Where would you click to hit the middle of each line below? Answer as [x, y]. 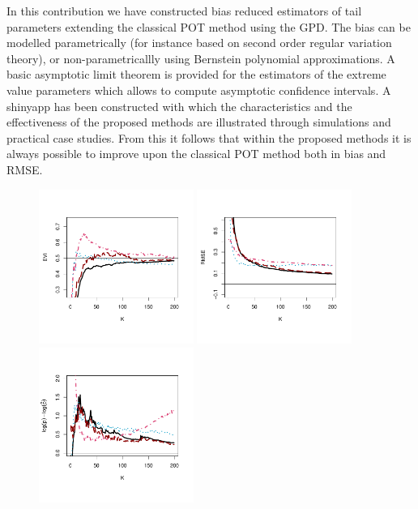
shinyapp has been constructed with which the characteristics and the [179, 106]
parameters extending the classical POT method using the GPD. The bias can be [209, 26]
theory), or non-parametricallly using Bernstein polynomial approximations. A [201, 58]
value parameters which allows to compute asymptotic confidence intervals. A [199, 90]
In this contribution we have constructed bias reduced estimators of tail [184, 11]
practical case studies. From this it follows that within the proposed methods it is [209, 137]
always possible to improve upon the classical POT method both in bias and [196, 154]
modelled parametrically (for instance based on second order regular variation [199, 43]
